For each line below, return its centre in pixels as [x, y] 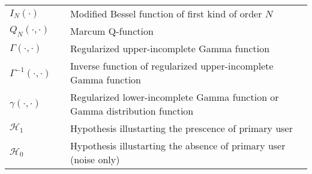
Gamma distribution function [132, 111]
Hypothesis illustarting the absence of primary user [178, 145]
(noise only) [95, 159]
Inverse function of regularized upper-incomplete [172, 66]
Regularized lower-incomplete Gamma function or [175, 97]
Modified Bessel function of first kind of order [166, 13]
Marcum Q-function [112, 31]
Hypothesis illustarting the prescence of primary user [181, 128]
